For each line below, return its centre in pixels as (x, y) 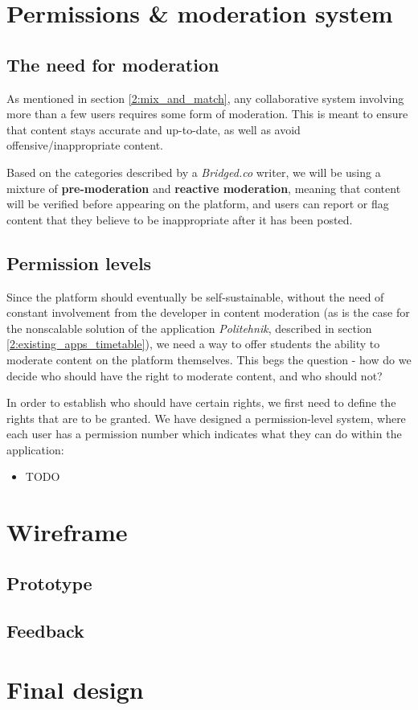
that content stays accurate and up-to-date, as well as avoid (154, 129)
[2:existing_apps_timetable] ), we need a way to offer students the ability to (193, 344)
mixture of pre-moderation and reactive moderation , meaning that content (204, 188)
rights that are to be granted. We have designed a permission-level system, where (206, 418)
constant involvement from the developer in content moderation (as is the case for (208, 312)
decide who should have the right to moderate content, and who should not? (195, 375)
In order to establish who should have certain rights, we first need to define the (201, 402)
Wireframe (67, 532)
